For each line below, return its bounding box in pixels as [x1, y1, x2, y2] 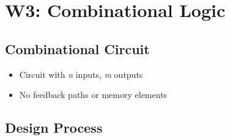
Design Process [5, 118, 103, 137]
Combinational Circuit [5, 39, 150, 58]
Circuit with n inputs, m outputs [19, 68, 143, 80]
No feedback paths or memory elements [19, 88, 168, 101]
